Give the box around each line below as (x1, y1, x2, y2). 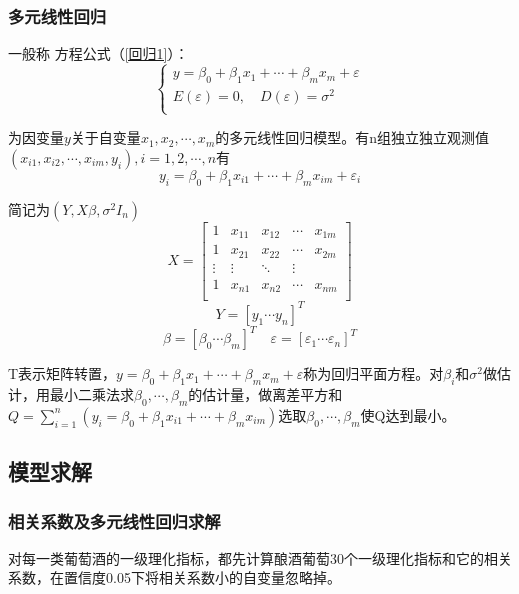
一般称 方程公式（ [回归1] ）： (8, 43, 189, 64)
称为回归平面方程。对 (303, 363, 444, 384)
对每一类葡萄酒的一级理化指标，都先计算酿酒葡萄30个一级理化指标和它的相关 (8, 547, 512, 568)
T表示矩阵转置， (8, 363, 117, 384)
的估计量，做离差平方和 (188, 384, 343, 404)
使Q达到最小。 (360, 404, 456, 425)
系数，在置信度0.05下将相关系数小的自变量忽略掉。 (8, 567, 341, 588)
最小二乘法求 (49, 384, 134, 404)
